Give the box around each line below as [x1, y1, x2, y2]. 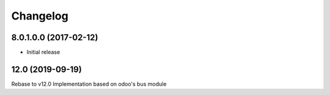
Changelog [11, 9, 68, 23]
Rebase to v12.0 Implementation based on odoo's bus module [11, 80, 167, 88]
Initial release [26, 49, 61, 56]
